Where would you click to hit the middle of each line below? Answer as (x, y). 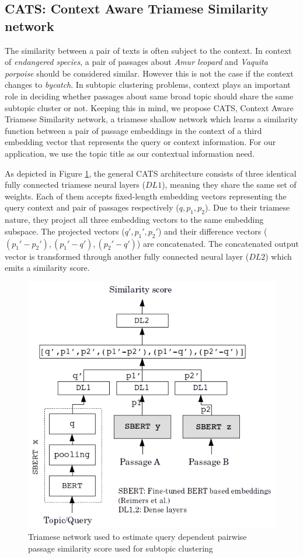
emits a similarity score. (47, 268)
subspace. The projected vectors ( (65, 231)
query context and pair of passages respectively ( (92, 207)
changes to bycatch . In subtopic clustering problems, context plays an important (148, 85)
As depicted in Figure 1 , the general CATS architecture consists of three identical (151, 173)
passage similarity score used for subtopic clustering (121, 548)
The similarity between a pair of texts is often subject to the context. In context (148, 50)
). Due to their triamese (247, 207)
